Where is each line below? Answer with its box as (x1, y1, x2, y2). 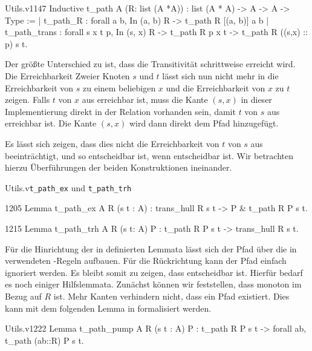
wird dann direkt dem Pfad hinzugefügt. (129, 117, 279, 130)
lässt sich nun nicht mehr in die (162, 69, 279, 82)
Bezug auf (5, 289, 42, 302)
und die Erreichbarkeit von (166, 81, 265, 94)
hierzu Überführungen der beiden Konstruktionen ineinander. (5, 161, 232, 174)
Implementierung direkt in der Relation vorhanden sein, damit (5, 105, 236, 117)
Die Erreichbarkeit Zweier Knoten (5, 69, 130, 82)
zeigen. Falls (5, 93, 50, 106)
